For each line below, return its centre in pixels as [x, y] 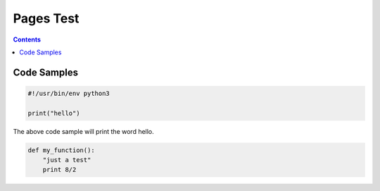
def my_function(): [61, 150]
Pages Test [46, 18]
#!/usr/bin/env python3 [69, 93]
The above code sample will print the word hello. [83, 131]
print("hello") [54, 113]
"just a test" [67, 160]
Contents [27, 39]
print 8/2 [59, 170]
